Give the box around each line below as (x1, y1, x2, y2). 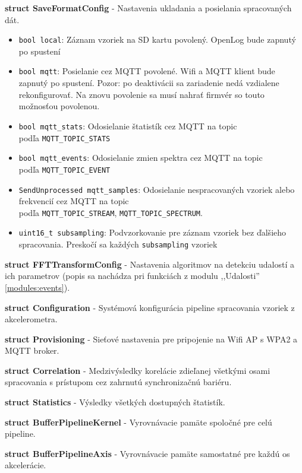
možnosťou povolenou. (18, 100, 100, 112)
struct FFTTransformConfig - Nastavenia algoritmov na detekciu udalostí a (5, 258, 294, 270)
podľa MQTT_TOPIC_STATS (18, 131, 111, 144)
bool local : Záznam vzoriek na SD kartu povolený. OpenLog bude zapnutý (18, 33, 296, 46)
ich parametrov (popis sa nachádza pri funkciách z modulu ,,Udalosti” (5, 269, 260, 282)
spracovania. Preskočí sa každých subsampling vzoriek (18, 238, 218, 250)
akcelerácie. (5, 459, 46, 471)
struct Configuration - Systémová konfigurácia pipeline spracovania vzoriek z (5, 301, 295, 313)
